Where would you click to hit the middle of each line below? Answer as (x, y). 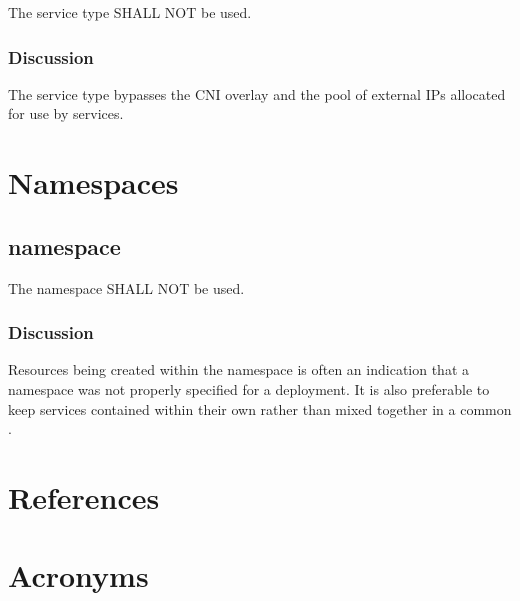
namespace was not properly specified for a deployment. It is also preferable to (249, 388)
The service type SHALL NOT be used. (130, 12)
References (84, 496)
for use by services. (66, 113)
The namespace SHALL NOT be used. (126, 287)
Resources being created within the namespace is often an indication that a (239, 369)
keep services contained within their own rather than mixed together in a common (260, 408)
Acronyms (78, 575)
